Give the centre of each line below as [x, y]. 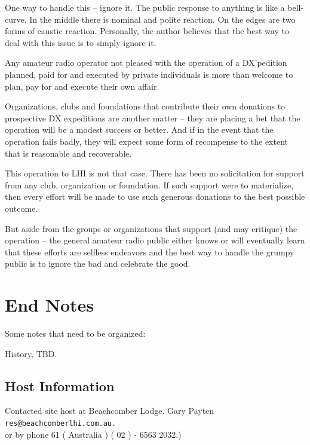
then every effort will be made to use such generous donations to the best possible [155, 196]
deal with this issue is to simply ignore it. [81, 42]
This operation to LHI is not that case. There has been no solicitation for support [155, 173]
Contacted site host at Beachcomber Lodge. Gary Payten [110, 411]
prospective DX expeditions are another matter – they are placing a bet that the [153, 118]
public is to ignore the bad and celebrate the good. [98, 263]
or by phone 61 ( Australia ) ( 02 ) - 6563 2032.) [93, 434]
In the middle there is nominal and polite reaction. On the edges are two [162, 19]
